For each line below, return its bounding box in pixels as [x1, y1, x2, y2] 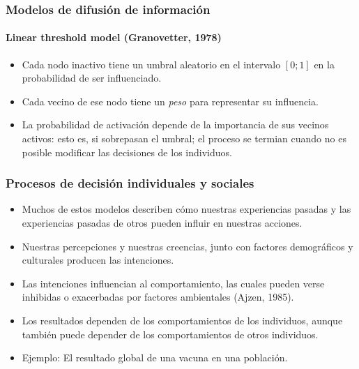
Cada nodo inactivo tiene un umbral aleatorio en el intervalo [22, 57, 281, 71]
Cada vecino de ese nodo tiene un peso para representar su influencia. [22, 93, 319, 108]
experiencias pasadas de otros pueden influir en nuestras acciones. [22, 216, 303, 230]
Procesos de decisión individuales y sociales [6, 174, 254, 192]
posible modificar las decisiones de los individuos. [22, 144, 232, 159]
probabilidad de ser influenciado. [22, 70, 162, 85]
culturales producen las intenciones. [22, 253, 174, 267]
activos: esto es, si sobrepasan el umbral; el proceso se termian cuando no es [22, 131, 346, 146]
